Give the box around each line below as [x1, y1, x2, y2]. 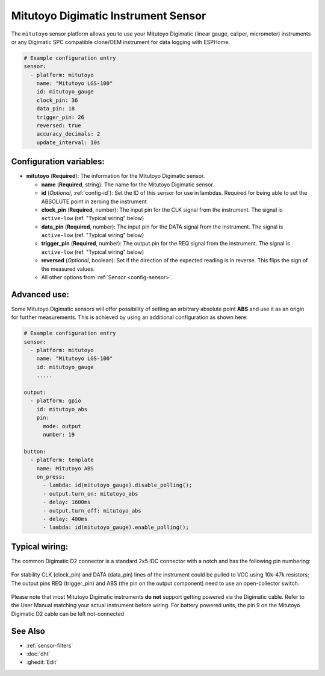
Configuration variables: [11, 157, 105, 167]
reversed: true [36, 122, 81, 129]
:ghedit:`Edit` [26, 659, 58, 666]
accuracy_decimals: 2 [36, 130, 101, 137]
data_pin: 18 [36, 106, 75, 112]
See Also [11, 626, 45, 636]
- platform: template [30, 456, 94, 464]
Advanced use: [11, 289, 69, 300]
